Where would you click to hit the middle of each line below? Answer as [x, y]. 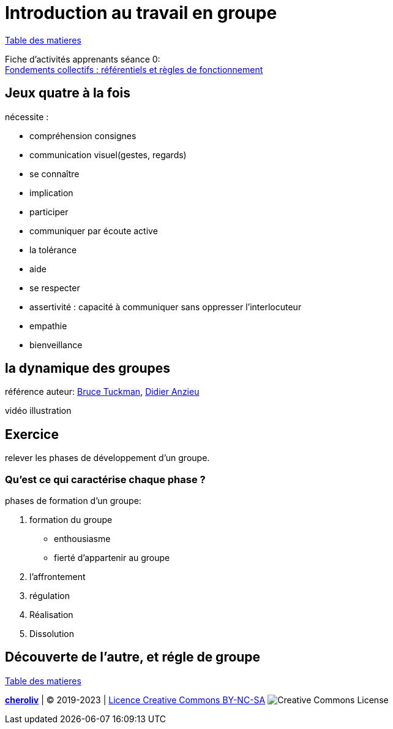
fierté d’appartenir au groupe [112, 558]
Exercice [32, 434]
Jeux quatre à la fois [68, 93]
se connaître [54, 174]
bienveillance [56, 345]
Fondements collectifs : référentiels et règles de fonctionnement [134, 69]
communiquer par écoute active [94, 231]
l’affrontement [58, 577]
